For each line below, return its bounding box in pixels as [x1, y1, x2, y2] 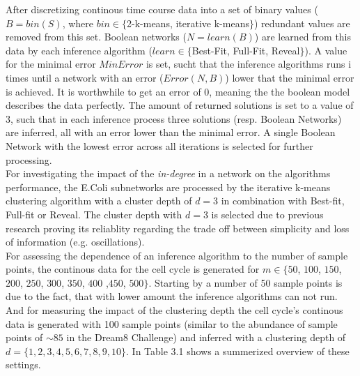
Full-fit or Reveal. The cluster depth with [6, 206, 182, 221]
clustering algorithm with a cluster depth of [6, 193, 192, 208]
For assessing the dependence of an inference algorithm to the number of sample [6, 248, 348, 262]
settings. [6, 357, 41, 372]
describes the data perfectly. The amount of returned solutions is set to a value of [6, 98, 354, 112]
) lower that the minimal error [225, 70, 354, 84]
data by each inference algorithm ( [6, 43, 152, 57]
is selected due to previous [211, 206, 324, 221]
